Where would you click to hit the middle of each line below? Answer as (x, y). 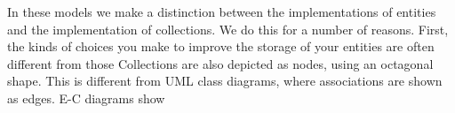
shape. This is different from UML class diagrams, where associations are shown (225, 81)
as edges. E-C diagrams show (86, 98)
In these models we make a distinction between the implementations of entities (222, 11)
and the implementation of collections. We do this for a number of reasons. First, (228, 29)
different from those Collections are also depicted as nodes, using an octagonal (220, 63)
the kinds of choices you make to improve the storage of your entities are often (221, 46)
